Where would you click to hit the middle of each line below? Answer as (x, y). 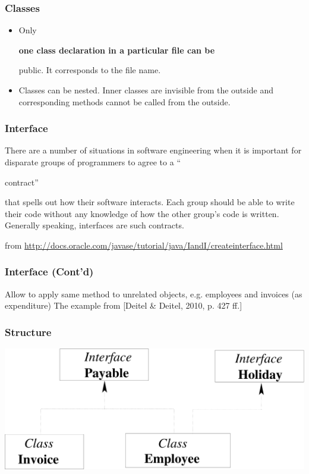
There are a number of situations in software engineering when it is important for (153, 150)
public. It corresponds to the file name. (90, 70)
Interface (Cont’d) (49, 271)
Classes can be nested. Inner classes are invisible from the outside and (146, 90)
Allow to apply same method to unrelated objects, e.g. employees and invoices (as (154, 293)
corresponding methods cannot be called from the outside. (124, 101)
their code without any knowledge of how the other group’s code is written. (142, 213)
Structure (28, 332)
